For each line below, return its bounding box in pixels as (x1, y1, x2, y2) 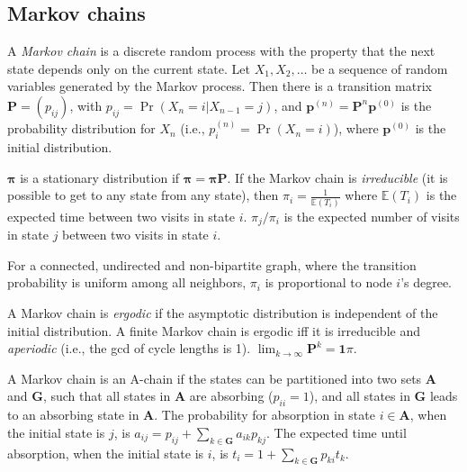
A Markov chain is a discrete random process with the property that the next (7, 41, 436, 60)
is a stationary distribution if (20, 168, 180, 186)
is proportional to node (265, 273, 392, 292)
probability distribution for (7, 119, 156, 138)
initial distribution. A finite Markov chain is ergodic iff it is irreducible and (7, 321, 420, 340)
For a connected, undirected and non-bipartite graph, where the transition (7, 255, 417, 274)
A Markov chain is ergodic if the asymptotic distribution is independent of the (7, 303, 438, 322)
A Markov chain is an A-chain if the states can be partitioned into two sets (7, 368, 422, 387)
